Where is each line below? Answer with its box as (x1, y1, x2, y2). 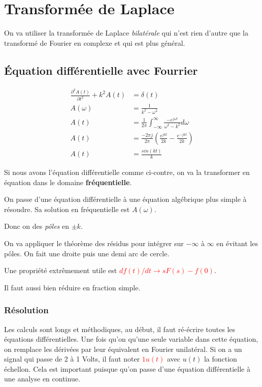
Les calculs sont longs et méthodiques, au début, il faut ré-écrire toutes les (4, 323, 236, 334)
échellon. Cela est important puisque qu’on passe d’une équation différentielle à (4, 363, 250, 374)
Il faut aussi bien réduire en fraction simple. (4, 282, 141, 292)
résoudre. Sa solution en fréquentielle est (4, 203, 130, 214)
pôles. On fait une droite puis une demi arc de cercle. (4, 248, 170, 258)
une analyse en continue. (4, 373, 80, 384)
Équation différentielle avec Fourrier (4, 62, 198, 78)
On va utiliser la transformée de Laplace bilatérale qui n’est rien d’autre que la (4, 27, 249, 38)
